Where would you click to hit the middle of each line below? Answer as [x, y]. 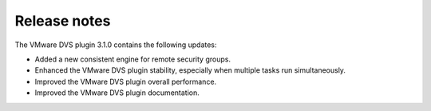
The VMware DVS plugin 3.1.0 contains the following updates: [116, 45]
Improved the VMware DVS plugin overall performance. [126, 81]
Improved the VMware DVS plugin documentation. [117, 93]
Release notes [63, 21]
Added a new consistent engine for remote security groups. [133, 59]
